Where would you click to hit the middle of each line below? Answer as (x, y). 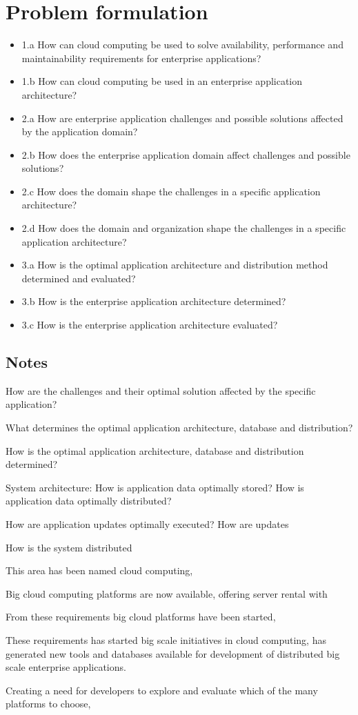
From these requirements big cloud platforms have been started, (141, 617)
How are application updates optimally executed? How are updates (147, 523)
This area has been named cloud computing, (99, 570)
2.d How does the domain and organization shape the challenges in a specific (184, 228)
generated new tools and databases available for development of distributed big (173, 653)
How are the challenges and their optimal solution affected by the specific (161, 390)
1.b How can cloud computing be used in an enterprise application (162, 81)
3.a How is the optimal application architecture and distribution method (175, 265)
